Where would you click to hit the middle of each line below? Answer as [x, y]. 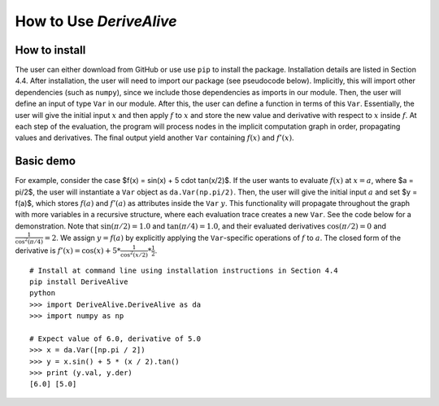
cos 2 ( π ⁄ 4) [29, 241]
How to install [50, 50]
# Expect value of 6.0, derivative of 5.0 [115, 338]
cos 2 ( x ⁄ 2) [134, 254]
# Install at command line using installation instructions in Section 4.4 [184, 270]
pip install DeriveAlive [79, 282]
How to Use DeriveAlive [96, 21]
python [43, 293]
